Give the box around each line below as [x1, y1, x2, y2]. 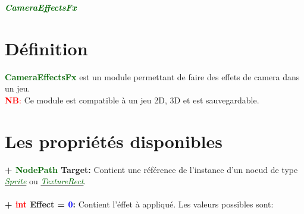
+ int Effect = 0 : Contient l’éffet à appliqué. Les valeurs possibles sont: [5, 198, 274, 210]
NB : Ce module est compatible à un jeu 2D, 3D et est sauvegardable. [5, 93, 259, 106]
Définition [5, 36, 88, 60]
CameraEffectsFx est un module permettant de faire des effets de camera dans [5, 70, 300, 83]
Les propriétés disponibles [5, 128, 222, 153]
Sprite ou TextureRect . [5, 175, 86, 187]
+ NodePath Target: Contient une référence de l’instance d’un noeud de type [5, 163, 298, 175]
